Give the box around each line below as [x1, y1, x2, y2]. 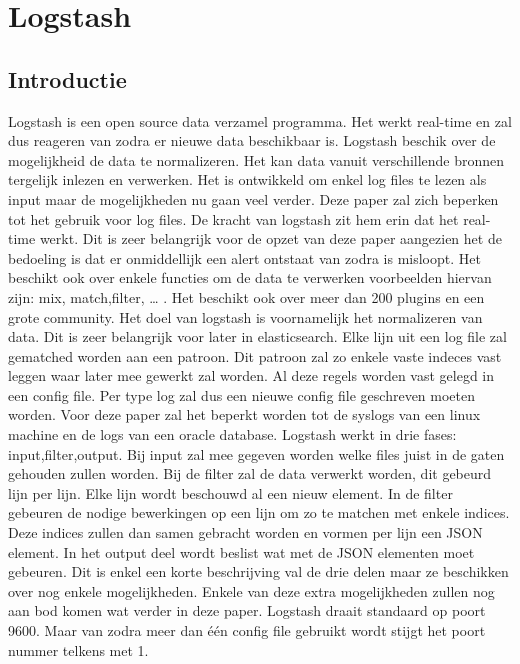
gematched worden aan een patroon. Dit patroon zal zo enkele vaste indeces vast [8, 345, 502, 366]
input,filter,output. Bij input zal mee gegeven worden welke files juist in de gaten [8, 443, 505, 464]
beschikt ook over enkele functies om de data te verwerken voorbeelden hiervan [8, 267, 492, 288]
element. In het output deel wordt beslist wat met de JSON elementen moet [8, 541, 475, 562]
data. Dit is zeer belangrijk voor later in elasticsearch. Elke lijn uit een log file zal [8, 326, 507, 347]
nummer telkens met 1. [8, 639, 149, 660]
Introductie [8, 63, 127, 94]
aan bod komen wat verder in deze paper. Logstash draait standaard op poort [8, 600, 486, 621]
